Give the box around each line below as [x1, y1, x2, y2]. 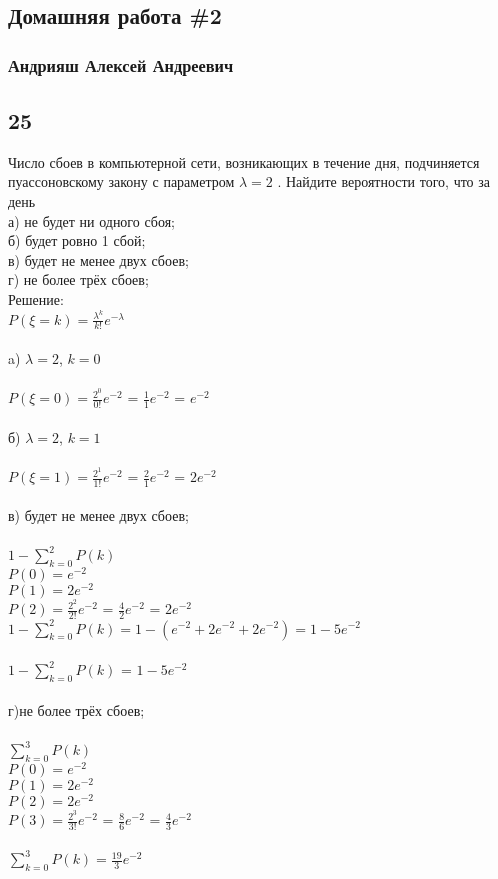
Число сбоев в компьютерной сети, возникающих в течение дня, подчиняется [8, 151, 480, 172]
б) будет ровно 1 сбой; [8, 230, 146, 251]
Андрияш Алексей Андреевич [8, 52, 234, 77]
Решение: [8, 288, 64, 309]
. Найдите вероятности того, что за [277, 171, 491, 192]
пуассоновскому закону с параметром [8, 171, 235, 192]
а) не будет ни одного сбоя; [8, 210, 176, 231]
